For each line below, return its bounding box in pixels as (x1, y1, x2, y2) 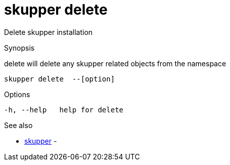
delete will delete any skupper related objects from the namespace (4, 59, 226, 68)
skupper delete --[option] (4, 74, 115, 83)
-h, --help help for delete (4, 105, 124, 114)
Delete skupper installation (4, 27, 93, 36)
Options (4, 90, 30, 99)
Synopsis (4, 43, 35, 52)
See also (4, 120, 33, 130)
